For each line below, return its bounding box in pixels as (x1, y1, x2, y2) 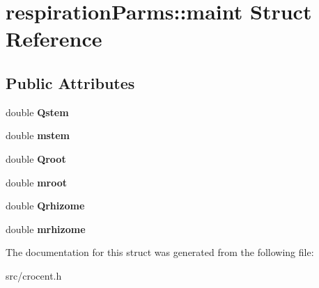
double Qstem (6, 104, 69, 119)
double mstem (6, 128, 70, 143)
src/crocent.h (6, 268, 62, 282)
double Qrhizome (6, 198, 85, 213)
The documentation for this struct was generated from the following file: (6, 245, 314, 259)
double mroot (6, 175, 67, 189)
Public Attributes (6, 72, 135, 93)
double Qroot (6, 151, 66, 166)
